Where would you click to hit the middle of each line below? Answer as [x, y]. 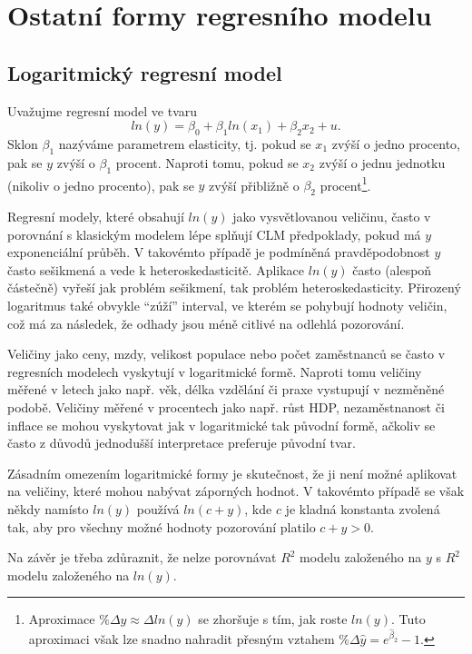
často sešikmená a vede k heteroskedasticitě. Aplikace [156, 269]
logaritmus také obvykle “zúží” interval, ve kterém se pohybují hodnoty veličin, [227, 305]
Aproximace [62, 619]
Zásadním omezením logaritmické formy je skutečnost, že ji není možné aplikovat [232, 473]
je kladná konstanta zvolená [363, 508]
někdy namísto [48, 508]
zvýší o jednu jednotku [382, 162]
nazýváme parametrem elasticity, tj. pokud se [185, 143]
